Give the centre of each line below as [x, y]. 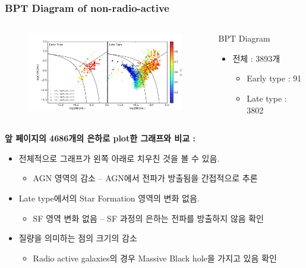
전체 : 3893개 [256, 58]
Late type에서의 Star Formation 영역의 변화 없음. [109, 198]
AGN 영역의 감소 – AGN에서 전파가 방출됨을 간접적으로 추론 [145, 178]
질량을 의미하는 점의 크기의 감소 [78, 238]
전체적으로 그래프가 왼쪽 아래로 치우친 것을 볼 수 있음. [119, 158]
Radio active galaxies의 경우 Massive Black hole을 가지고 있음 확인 [155, 258]
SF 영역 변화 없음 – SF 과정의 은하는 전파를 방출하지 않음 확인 [148, 218]
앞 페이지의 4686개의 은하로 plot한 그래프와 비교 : [100, 138]
